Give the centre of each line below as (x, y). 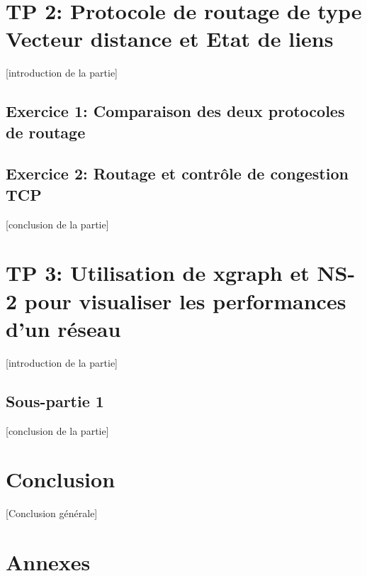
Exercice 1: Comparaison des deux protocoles (175, 111)
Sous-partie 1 (55, 400)
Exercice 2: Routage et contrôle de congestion (177, 173)
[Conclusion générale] (52, 513)
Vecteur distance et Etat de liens (170, 39)
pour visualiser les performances (185, 300)
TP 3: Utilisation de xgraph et (158, 273)
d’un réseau (63, 328)
